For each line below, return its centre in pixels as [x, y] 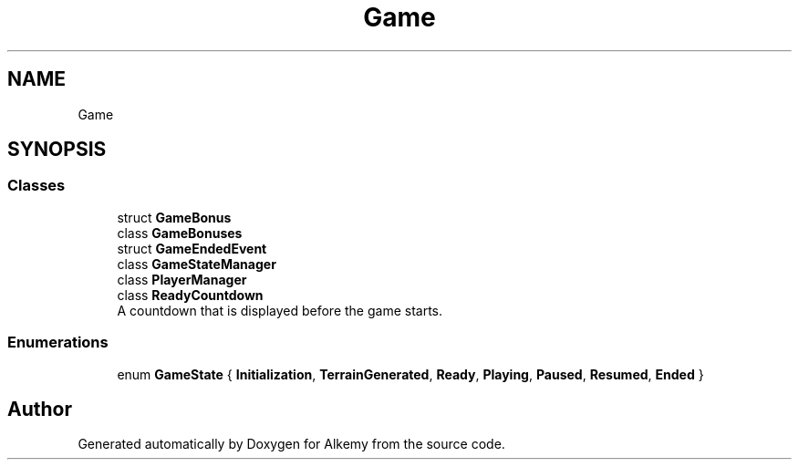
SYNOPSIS [57, 150]
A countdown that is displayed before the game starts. [280, 310]
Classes [36, 186]
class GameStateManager [197, 264]
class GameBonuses [180, 233]
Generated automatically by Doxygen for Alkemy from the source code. [291, 444]
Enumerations [58, 342]
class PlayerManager [182, 279]
